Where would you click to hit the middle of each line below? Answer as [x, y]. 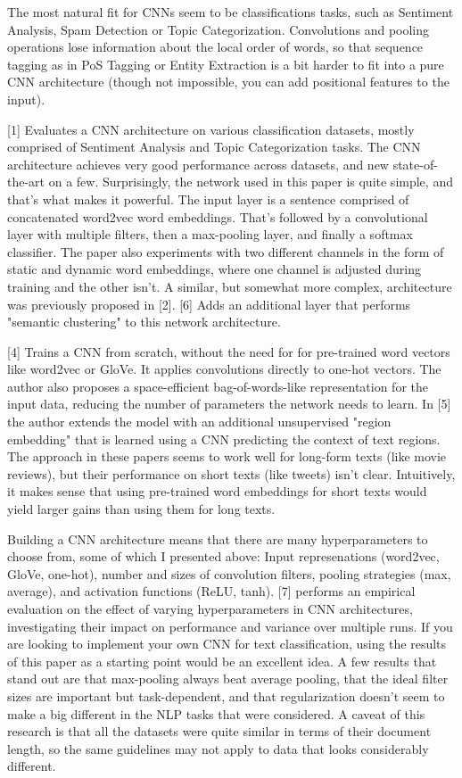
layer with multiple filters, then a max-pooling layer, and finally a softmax [210, 234]
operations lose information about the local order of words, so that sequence [215, 47]
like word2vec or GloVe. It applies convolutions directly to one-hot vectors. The [224, 369]
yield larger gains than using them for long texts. [141, 509]
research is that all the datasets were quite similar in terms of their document [219, 731]
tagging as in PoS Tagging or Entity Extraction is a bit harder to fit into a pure [226, 64]
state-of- [415, 164]
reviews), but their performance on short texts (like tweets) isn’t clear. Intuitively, [231, 473]
